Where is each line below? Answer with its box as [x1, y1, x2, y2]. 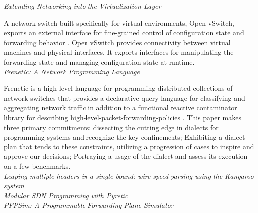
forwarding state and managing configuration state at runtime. [4, 56, 195, 67]
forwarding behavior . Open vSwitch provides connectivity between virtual [4, 37, 231, 47]
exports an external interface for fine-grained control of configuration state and [4, 27, 244, 38]
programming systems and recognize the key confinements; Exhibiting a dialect [4, 132, 245, 142]
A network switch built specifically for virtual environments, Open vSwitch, [4, 17, 234, 28]
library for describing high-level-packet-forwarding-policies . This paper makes [4, 112, 242, 122]
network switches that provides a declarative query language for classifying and [4, 92, 245, 103]
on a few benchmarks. [4, 160, 71, 171]
